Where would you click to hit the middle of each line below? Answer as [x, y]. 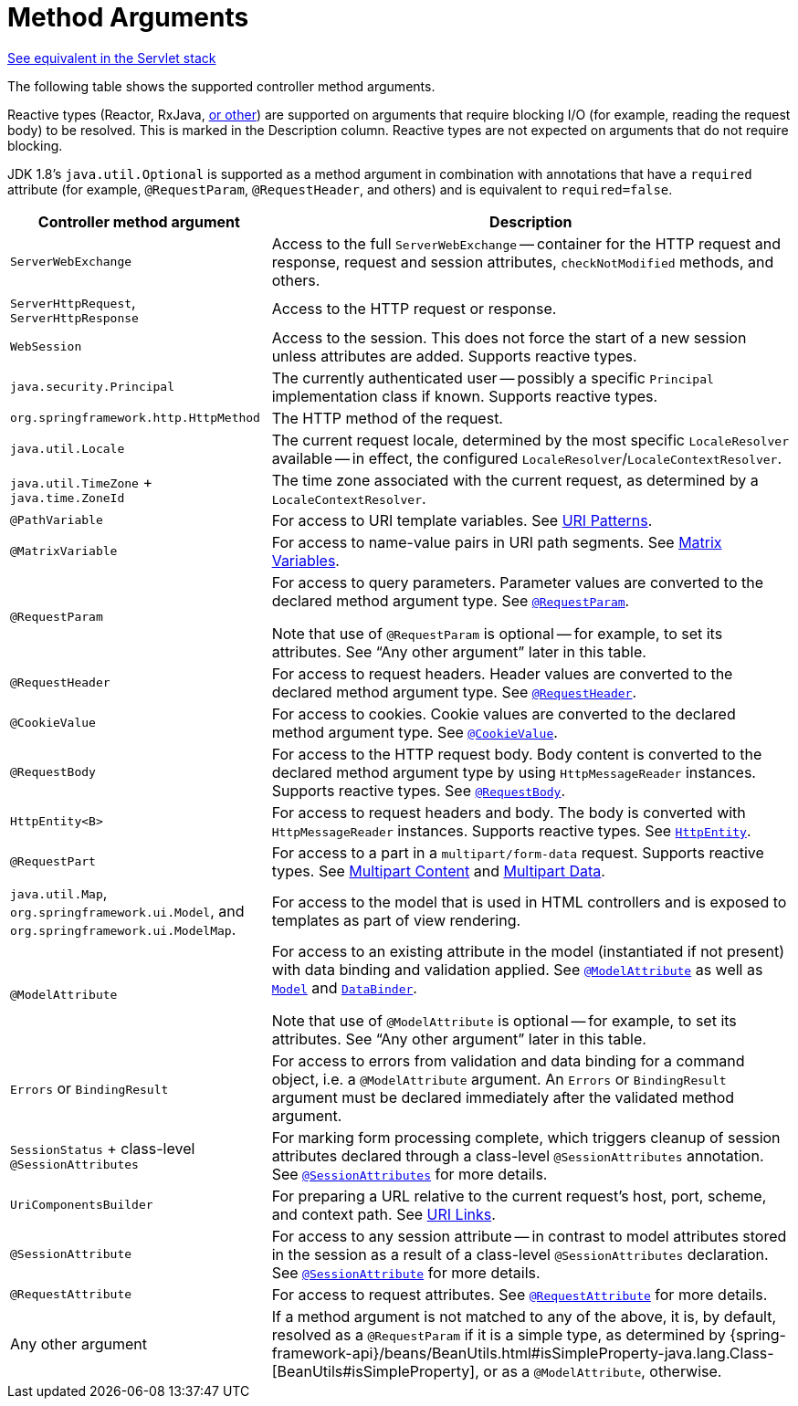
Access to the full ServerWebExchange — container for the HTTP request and [526, 243]
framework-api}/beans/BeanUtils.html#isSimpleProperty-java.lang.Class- [523, 1353]
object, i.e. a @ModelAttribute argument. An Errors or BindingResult [499, 1079]
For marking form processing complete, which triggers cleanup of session [526, 1137]
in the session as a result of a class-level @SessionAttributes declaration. [520, 1254]
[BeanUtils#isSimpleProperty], [375, 1371]
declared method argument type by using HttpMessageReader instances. [514, 772]
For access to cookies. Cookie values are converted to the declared [504, 713]
